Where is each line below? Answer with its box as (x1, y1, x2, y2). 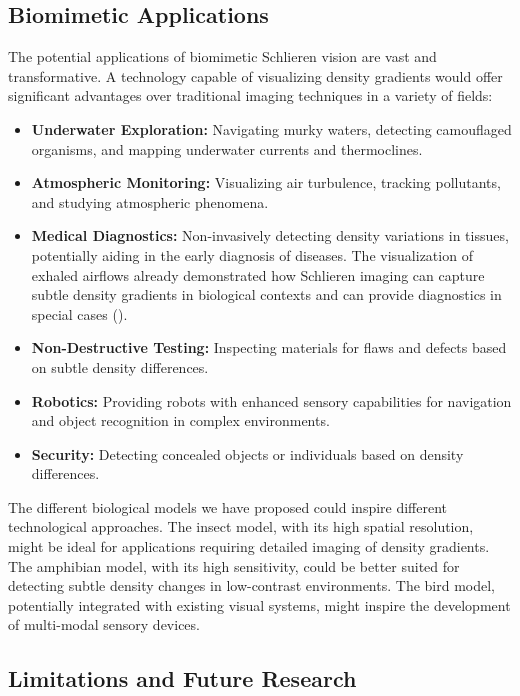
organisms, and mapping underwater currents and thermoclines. (31, 138, 423, 159)
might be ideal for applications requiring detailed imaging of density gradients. (8, 536, 490, 557)
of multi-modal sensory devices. (8, 614, 200, 635)
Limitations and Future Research (8, 663, 357, 694)
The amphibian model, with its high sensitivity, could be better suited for (8, 555, 460, 576)
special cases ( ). (31, 303, 128, 324)
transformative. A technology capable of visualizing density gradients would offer (8, 65, 503, 86)
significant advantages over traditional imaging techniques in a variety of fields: (8, 85, 493, 106)
